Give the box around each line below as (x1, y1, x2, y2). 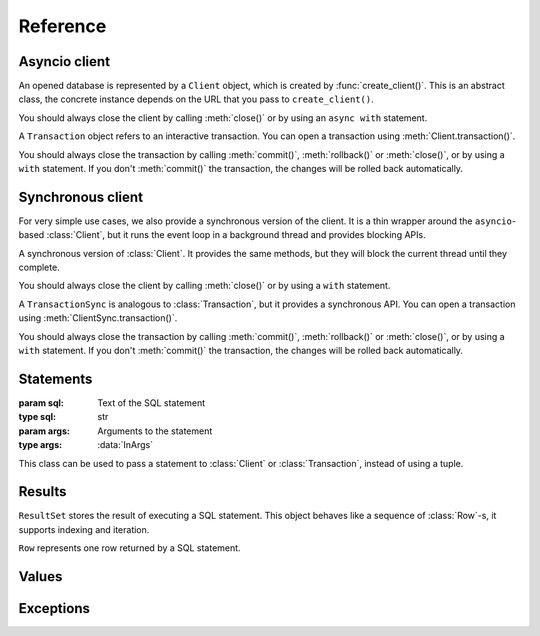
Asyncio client (18, 53, 110, 70)
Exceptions (18, 600, 90, 617)
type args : (18, 439, 63, 451)
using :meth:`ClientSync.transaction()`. (18, 312, 178, 324)
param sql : (18, 396, 64, 409)
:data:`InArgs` (97, 439, 154, 451)
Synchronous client (18, 188, 144, 205)
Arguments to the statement (97, 425, 213, 437)
